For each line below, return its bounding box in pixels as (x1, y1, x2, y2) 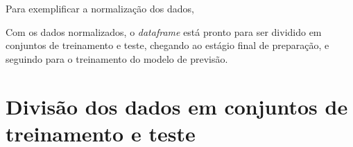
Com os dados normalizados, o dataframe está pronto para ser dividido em (6, 24, 322, 39)
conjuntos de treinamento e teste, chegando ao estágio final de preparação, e (6, 38, 329, 52)
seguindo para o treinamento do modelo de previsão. (6, 51, 228, 66)
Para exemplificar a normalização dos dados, (6, 1, 194, 15)
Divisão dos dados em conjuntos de (6, 92, 348, 120)
